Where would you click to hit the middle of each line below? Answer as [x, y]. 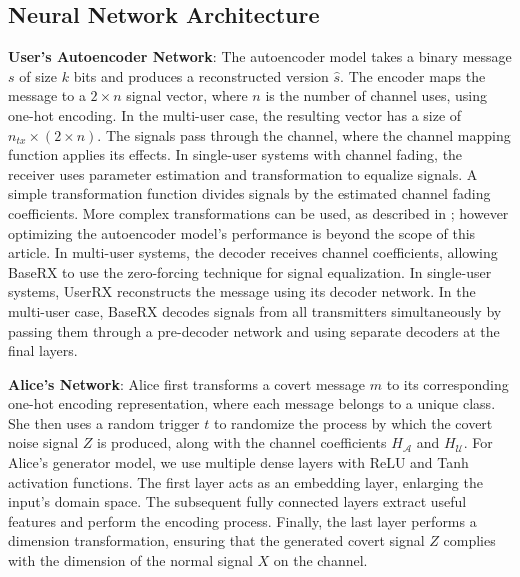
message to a [47, 95]
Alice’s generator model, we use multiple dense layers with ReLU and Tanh [238, 462]
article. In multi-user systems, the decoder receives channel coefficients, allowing [253, 252]
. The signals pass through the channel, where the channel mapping [304, 134]
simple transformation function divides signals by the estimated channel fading [249, 193]
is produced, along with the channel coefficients [242, 442]
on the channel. [320, 560]
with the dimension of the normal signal [130, 560]
